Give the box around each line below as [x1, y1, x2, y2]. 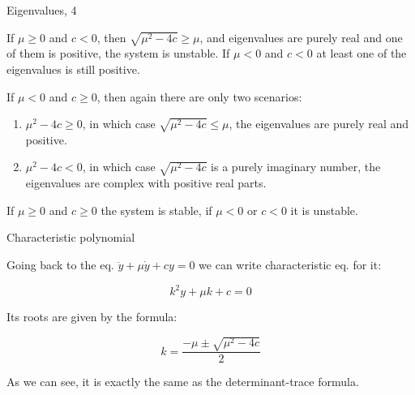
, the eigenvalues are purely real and [229, 115, 409, 132]
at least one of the [316, 45, 407, 62]
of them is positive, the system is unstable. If [6, 45, 230, 62]
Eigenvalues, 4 [6, 2, 77, 18]
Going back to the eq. [6, 255, 114, 273]
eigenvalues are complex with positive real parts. [25, 174, 267, 191]
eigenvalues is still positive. [6, 60, 140, 77]
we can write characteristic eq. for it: [199, 255, 382, 273]
